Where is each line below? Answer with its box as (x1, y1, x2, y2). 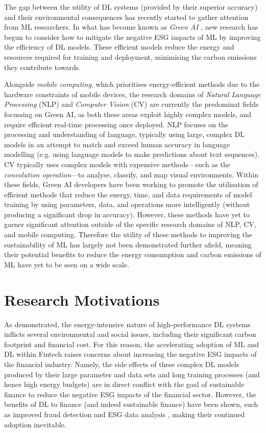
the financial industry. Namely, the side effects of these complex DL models (4, 358, 239, 369)
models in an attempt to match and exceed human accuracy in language (4, 139, 230, 149)
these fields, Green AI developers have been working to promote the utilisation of (4, 179, 258, 190)
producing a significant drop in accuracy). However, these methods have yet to (4, 209, 250, 219)
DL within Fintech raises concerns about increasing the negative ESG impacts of (4, 349, 257, 359)
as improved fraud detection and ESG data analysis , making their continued (4, 408, 245, 419)
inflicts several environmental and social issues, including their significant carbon (4, 329, 256, 339)
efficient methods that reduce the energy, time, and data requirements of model (4, 189, 252, 199)
